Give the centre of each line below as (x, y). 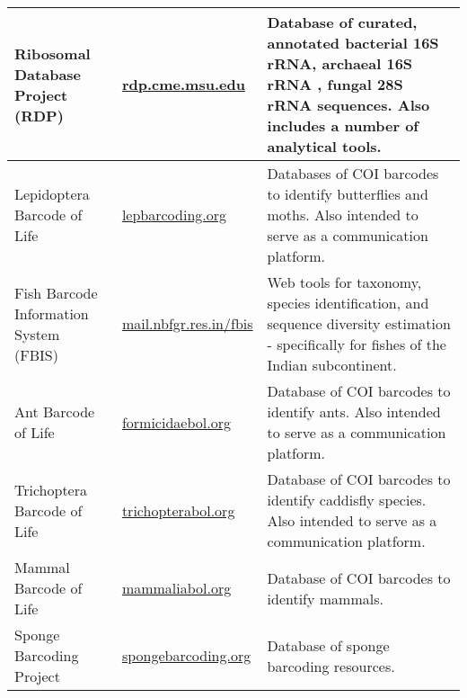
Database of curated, (342, 22)
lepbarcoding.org (174, 215)
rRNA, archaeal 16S (340, 63)
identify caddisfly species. (347, 500)
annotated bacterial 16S (353, 43)
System (37, 334)
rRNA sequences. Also (348, 105)
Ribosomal (53, 53)
